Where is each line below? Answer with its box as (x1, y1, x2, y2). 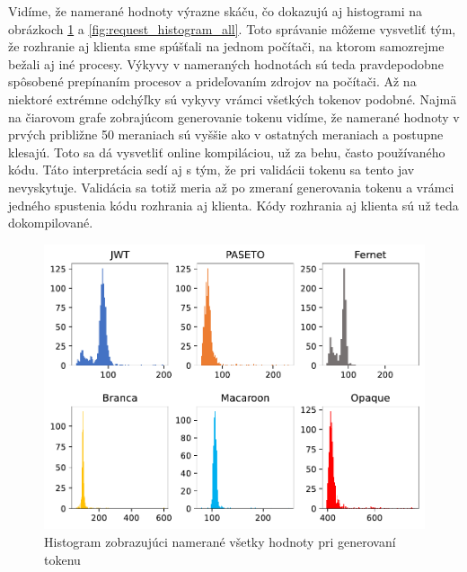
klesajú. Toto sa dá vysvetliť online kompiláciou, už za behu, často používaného (8, 142, 445, 161)
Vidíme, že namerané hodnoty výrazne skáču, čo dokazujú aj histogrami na (8, 2, 423, 20)
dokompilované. (8, 213, 93, 232)
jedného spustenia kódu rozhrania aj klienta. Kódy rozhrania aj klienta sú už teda (8, 195, 459, 214)
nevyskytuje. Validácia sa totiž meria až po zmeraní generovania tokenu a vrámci (8, 177, 454, 196)
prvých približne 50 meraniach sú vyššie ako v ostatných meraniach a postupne (8, 125, 444, 144)
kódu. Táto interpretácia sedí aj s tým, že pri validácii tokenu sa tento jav (8, 160, 415, 179)
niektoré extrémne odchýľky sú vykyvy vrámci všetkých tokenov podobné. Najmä (8, 89, 457, 108)
